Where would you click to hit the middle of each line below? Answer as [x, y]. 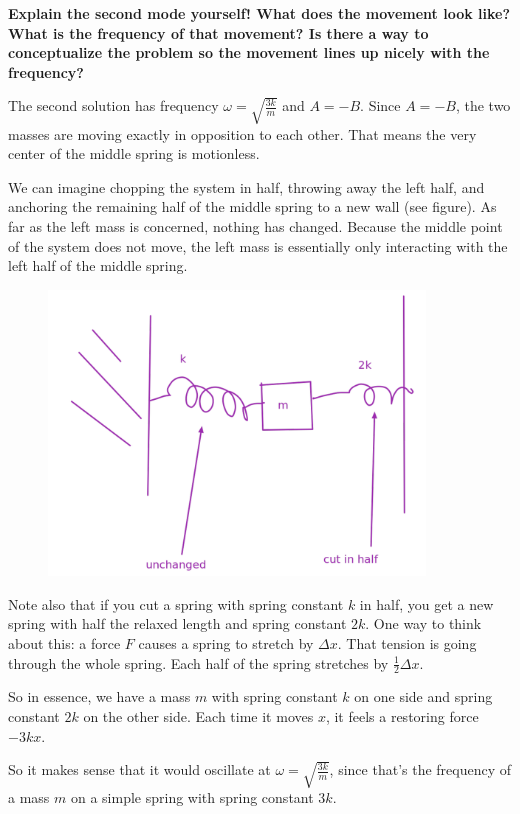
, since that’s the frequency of [420, 769]
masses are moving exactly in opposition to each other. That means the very [242, 133]
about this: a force [64, 642]
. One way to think [423, 623]
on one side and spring [423, 696]
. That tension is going [407, 642]
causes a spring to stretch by [226, 642]
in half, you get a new [426, 603]
